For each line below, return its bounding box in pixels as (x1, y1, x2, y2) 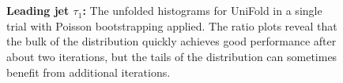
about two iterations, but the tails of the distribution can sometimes (6, 48, 337, 64)
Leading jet (6, 2, 70, 19)
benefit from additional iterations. (6, 63, 171, 80)
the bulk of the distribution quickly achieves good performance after (6, 33, 337, 49)
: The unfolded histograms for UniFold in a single (82, 2, 322, 19)
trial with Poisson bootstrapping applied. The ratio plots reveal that (6, 17, 337, 34)
